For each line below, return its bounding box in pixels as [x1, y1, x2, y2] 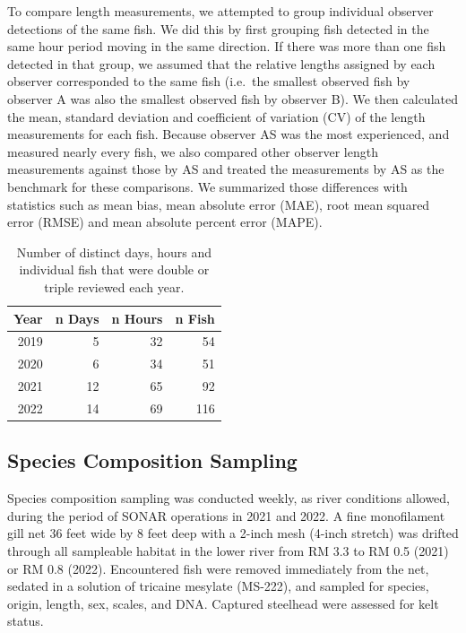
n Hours [111, 308, 163, 327]
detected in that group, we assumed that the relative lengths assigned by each [7, 54, 436, 73]
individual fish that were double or [19, 260, 210, 279]
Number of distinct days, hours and [16, 242, 212, 261]
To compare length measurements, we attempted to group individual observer [7, 2, 434, 20]
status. [7, 611, 44, 630]
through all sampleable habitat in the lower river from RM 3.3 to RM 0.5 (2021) [7, 541, 449, 559]
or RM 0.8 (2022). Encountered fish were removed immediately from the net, [7, 559, 429, 577]
